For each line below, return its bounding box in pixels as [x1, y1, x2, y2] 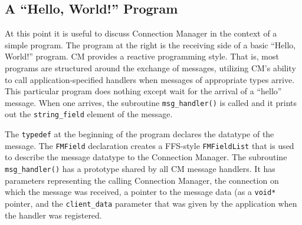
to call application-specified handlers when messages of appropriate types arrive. [5, 73, 295, 85]
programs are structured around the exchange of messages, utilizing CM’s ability [5, 61, 296, 74]
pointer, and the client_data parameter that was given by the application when [5, 197, 297, 209]
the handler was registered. [5, 209, 102, 221]
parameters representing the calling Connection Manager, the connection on [5, 174, 279, 186]
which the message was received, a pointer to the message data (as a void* [5, 186, 276, 198]
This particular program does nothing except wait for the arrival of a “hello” [5, 85, 282, 97]
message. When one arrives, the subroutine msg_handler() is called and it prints [5, 96, 297, 108]
